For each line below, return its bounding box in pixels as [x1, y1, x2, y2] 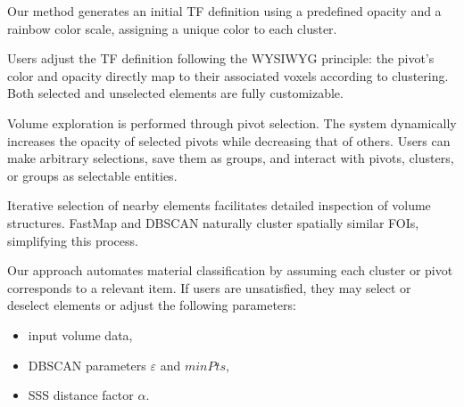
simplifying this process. [7, 231, 138, 249]
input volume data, [28, 325, 133, 344]
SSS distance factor [28, 386, 134, 404]
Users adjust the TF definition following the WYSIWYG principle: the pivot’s [7, 49, 435, 68]
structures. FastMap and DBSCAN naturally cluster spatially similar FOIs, [7, 213, 419, 232]
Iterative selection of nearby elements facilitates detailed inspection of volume [7, 196, 431, 215]
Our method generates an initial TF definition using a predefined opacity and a [7, 2, 442, 20]
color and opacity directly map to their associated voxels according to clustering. [7, 66, 449, 85]
